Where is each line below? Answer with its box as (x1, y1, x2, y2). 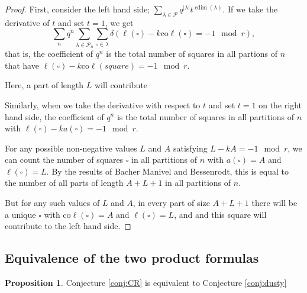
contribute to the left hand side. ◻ (5, 220, 131, 232)
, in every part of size (133, 197, 210, 209)
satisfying (173, 141, 208, 154)
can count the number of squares (5, 153, 124, 166)
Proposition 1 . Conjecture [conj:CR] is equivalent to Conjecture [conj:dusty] (5, 276, 287, 289)
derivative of (5, 16, 50, 28)
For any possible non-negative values (5, 141, 137, 154)
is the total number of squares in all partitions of (117, 110, 295, 123)
